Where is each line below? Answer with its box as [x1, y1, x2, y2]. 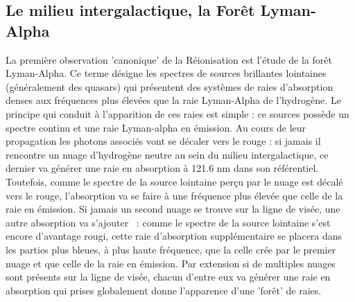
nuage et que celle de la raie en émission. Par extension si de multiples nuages [6, 256, 336, 270]
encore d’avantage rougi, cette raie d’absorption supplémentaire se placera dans [6, 229, 343, 243]
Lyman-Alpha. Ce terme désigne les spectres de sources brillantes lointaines [6, 66, 327, 80]
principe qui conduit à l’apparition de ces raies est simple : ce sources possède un [6, 106, 349, 121]
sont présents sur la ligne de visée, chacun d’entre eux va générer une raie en [6, 269, 331, 284]
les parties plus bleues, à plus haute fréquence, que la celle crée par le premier [6, 242, 336, 256]
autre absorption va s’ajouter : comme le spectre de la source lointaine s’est [6, 215, 331, 229]
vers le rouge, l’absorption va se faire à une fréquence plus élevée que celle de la [6, 188, 343, 202]
